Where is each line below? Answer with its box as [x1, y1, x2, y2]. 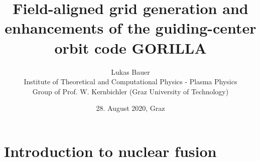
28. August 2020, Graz [96, 103, 165, 113]
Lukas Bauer [111, 66, 150, 77]
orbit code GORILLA [54, 37, 207, 58]
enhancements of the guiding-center [5, 18, 256, 38]
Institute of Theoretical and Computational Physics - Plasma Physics [24, 76, 237, 87]
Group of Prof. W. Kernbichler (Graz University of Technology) [32, 86, 229, 96]
